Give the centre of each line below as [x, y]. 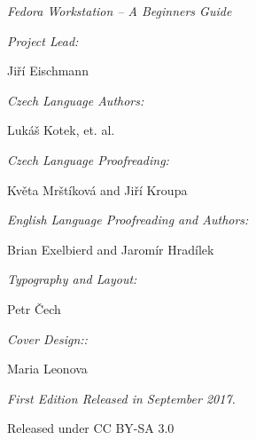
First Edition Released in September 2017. [121, 398]
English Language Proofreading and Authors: [128, 220]
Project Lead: [43, 40]
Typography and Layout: [72, 279]
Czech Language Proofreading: [88, 159]
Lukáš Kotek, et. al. [61, 130]
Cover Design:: [47, 338]
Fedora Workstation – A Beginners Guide [120, 11]
